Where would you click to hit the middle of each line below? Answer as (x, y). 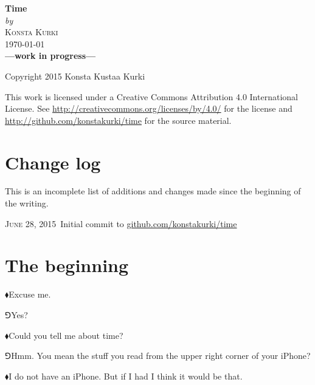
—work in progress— (50, 56)
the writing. (27, 203)
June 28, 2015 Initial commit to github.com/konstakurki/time (121, 223)
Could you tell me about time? (66, 335)
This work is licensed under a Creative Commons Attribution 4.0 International (151, 96)
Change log (53, 162)
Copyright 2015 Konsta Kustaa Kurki (75, 76)
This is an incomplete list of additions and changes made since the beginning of (153, 191)
